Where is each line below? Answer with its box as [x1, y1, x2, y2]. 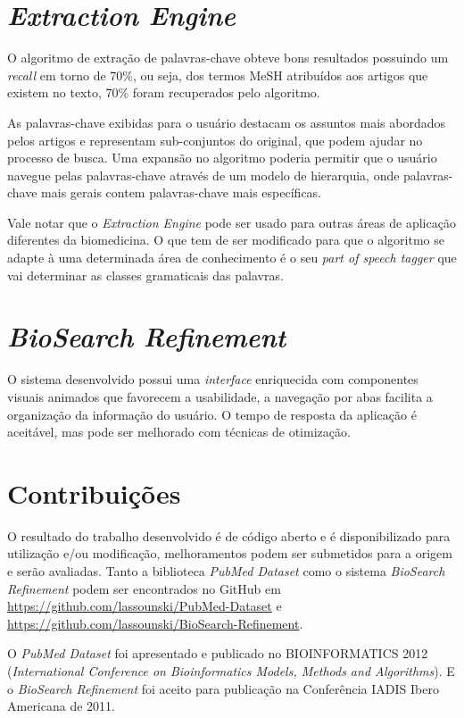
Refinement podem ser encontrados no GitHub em [7, 579, 281, 597]
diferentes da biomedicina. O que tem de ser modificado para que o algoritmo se [7, 230, 444, 249]
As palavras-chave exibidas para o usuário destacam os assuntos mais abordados [7, 113, 445, 131]
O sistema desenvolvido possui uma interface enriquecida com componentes [7, 370, 418, 388]
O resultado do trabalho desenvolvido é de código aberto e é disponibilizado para [7, 526, 451, 545]
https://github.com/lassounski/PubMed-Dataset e [7, 597, 282, 615]
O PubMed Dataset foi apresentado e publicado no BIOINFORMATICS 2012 [7, 644, 428, 663]
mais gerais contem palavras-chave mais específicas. [41, 183, 322, 202]
